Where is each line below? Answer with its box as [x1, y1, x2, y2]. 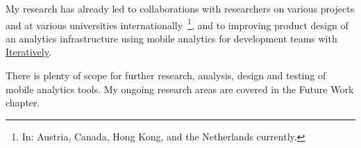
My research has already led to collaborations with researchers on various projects [6, 1, 355, 15]
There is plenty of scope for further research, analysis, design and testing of [6, 68, 326, 83]
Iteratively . [6, 44, 51, 59]
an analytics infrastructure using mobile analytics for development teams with [6, 31, 337, 45]
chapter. [6, 95, 40, 110]
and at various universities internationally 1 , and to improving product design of [6, 15, 349, 32]
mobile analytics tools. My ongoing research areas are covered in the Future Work [6, 81, 354, 96]
